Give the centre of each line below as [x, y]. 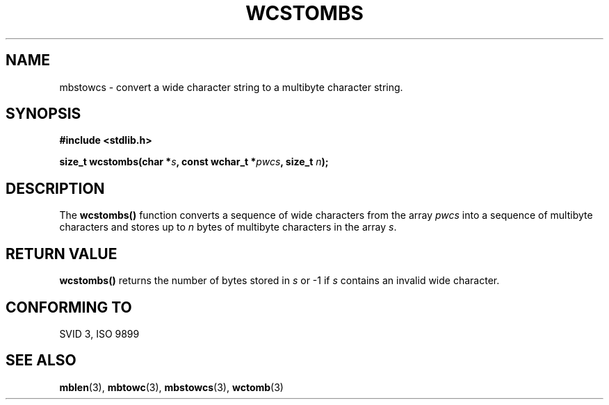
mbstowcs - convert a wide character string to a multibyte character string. [231, 87]
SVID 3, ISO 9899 [99, 333]
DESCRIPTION [55, 188]
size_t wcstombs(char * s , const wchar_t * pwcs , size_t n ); [194, 162]
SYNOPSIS [43, 114]
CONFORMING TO [69, 307]
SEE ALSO [41, 361]
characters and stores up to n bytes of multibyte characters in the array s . [228, 227]
